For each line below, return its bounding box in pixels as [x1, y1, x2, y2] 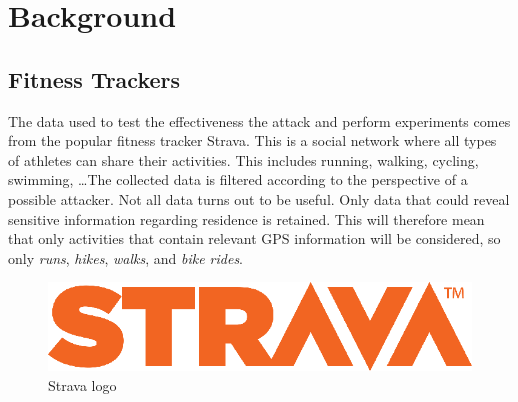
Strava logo [48, 374, 117, 395]
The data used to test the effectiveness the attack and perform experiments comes [8, 110, 511, 131]
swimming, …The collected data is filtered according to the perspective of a [8, 169, 468, 190]
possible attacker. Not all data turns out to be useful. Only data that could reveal [8, 188, 510, 209]
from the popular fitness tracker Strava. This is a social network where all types [8, 130, 497, 151]
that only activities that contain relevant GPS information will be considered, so [8, 228, 501, 249]
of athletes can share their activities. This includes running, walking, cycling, [8, 149, 479, 170]
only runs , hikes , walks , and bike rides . [8, 247, 244, 268]
